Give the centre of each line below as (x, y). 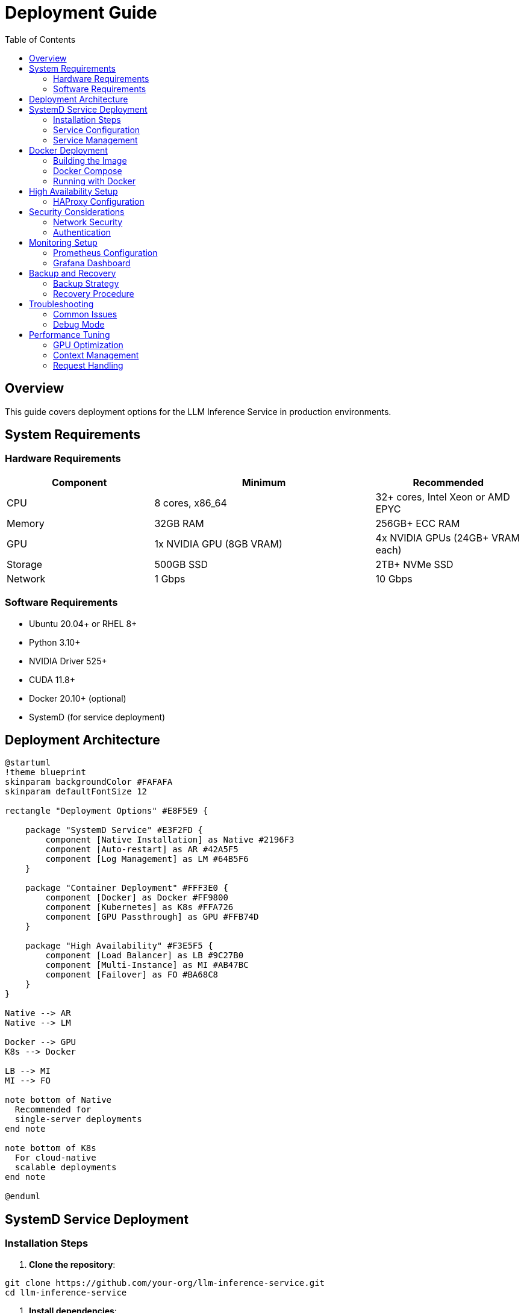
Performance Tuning (70, 334)
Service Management (95, 140)
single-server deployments (78, 1119)
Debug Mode (79, 324)
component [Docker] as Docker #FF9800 (137, 898)
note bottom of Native (58, 1100)
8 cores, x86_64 (191, 503)
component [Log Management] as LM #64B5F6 (147, 859)
